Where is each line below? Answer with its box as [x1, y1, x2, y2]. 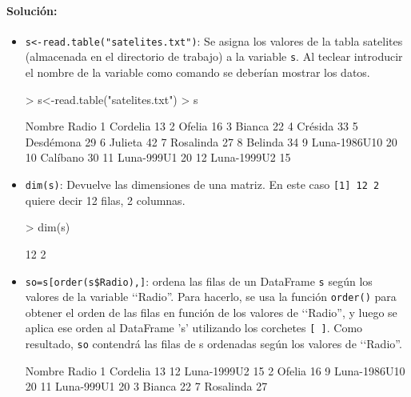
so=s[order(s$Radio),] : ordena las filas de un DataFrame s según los [25, 272, 373, 289]
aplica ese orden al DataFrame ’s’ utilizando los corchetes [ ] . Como [25, 319, 363, 336]
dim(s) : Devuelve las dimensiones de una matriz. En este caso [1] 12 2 [25, 176, 380, 193]
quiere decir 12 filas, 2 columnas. [25, 191, 186, 208]
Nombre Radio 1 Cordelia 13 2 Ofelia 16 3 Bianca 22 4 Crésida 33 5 [25, 118, 358, 134]
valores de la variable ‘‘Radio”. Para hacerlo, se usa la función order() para [25, 288, 397, 305]
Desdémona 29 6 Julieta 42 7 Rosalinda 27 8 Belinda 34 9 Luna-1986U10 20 [25, 133, 397, 150]
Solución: [6, 2, 58, 18]
